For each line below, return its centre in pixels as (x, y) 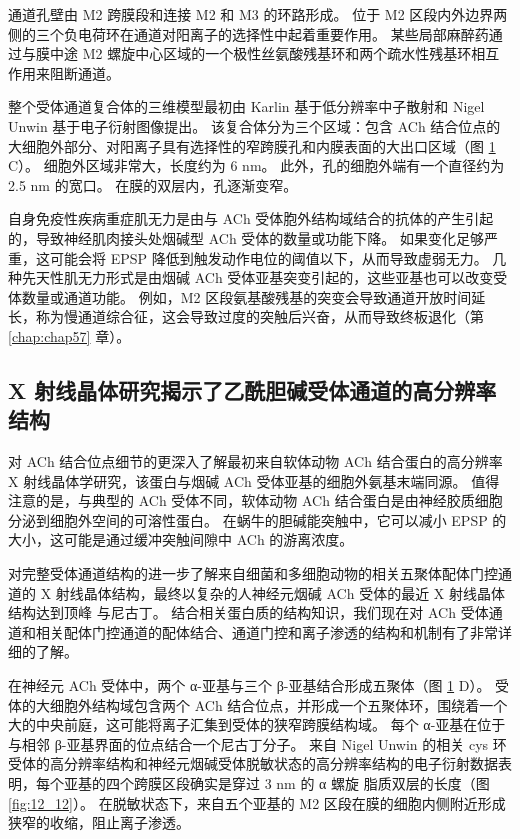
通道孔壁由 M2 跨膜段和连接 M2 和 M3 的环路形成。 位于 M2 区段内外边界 (251, 14)
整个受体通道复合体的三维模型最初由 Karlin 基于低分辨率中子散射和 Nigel (246, 106)
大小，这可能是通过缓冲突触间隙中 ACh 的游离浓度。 (181, 539)
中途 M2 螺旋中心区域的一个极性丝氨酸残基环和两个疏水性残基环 (260, 53)
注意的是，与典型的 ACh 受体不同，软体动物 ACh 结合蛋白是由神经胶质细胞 (255, 500)
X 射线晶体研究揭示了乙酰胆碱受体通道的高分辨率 (252, 389)
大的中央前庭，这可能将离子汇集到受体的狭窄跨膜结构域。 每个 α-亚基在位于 (257, 724)
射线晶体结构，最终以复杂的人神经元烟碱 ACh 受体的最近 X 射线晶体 (280, 592)
